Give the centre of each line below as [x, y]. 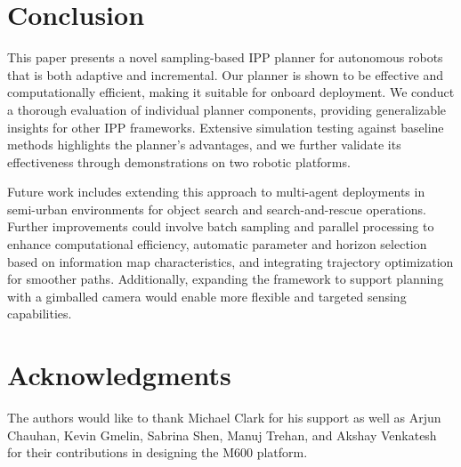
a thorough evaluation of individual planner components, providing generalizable [227, 109]
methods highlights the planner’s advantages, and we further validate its [204, 145]
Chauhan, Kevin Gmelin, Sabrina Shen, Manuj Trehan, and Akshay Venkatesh [222, 435]
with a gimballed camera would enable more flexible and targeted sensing [207, 296]
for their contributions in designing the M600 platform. [158, 452]
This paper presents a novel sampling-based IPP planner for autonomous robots [225, 57]
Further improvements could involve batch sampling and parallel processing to [221, 226]
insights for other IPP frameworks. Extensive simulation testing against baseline [226, 127]
